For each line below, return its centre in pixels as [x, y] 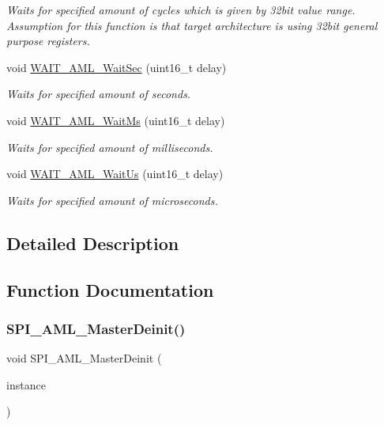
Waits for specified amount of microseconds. [112, 200]
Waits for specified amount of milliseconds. [110, 147]
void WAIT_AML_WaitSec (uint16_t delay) [117, 67]
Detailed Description [93, 243]
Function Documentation [110, 289]
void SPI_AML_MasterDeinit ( [84, 358]
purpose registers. [48, 41]
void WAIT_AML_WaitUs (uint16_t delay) [115, 174]
